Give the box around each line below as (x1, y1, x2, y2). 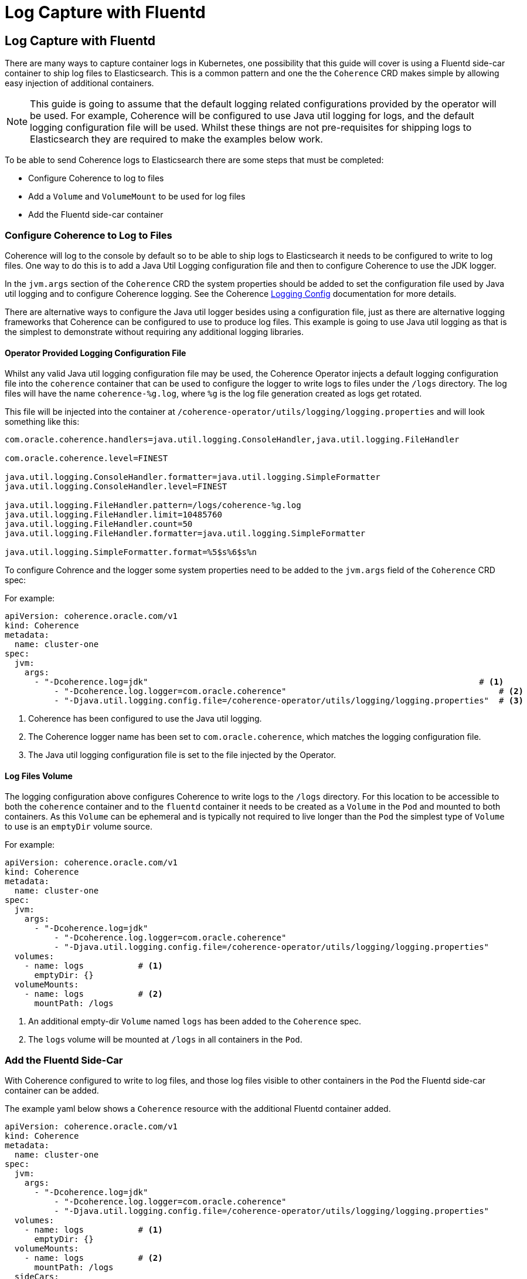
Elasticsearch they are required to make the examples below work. (30, 133, 323, 146)
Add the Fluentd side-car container (28, 209, 164, 220)
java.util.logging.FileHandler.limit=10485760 (5, 510, 222, 520)
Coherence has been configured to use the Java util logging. (28, 713, 262, 724)
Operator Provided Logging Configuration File (5, 347, 186, 358)
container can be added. (5, 1085, 99, 1096)
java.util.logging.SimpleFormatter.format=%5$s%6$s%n (5, 547, 257, 557)
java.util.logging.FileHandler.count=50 (5, 519, 193, 529)
